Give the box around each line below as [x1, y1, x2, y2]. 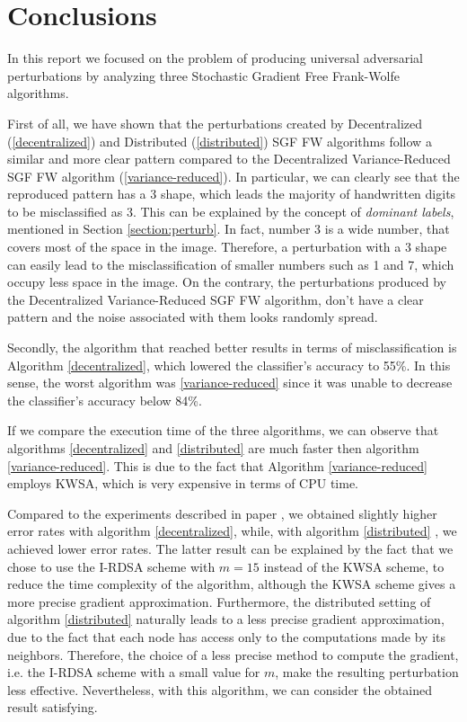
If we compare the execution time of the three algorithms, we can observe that [7, 421, 439, 440]
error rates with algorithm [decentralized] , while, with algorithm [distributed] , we [7, 521, 457, 540]
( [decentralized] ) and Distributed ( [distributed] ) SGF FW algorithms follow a [7, 131, 432, 150]
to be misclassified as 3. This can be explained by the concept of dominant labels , [7, 201, 454, 220]
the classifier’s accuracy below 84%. [7, 390, 202, 409]
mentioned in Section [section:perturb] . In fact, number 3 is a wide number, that [7, 219, 450, 238]
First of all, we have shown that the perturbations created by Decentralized [7, 113, 423, 132]
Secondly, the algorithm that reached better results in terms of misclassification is [7, 338, 457, 357]
